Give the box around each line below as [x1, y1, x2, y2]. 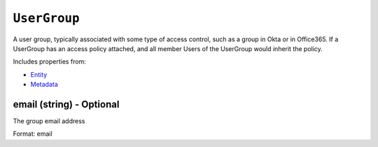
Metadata [30, 80, 59, 89]
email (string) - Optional [13, 98, 120, 110]
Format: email [13, 129, 52, 138]
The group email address [13, 117, 85, 125]
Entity [30, 70, 48, 78]
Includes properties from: [13, 57, 87, 66]
